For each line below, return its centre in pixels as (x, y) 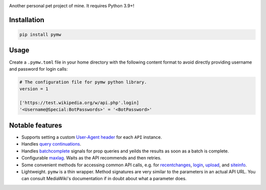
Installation (27, 20)
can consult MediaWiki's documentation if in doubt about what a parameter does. (104, 179)
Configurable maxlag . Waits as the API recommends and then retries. (92, 158)
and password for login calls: (38, 69)
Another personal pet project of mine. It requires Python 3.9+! (72, 6)
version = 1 (34, 89)
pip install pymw (40, 35)
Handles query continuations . (51, 144)
